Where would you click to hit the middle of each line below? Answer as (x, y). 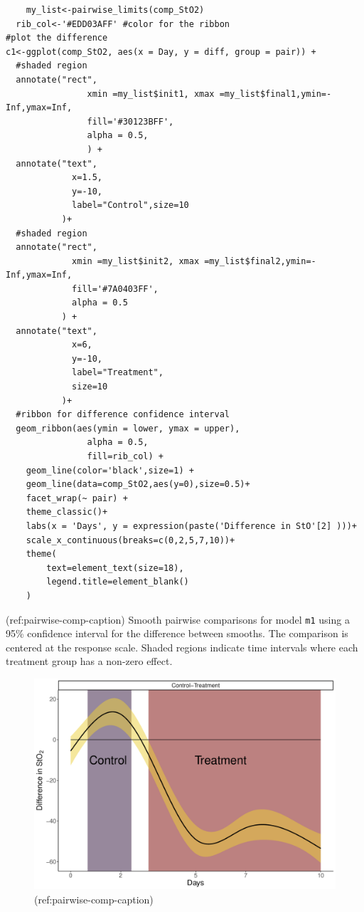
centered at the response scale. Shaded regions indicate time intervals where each (182, 647)
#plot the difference (57, 38)
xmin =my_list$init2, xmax (136, 261)
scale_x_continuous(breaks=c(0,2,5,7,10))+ (130, 540)
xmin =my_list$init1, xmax (151, 94)
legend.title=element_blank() (118, 582)
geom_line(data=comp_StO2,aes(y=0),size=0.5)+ (138, 484)
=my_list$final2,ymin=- (260, 261)
